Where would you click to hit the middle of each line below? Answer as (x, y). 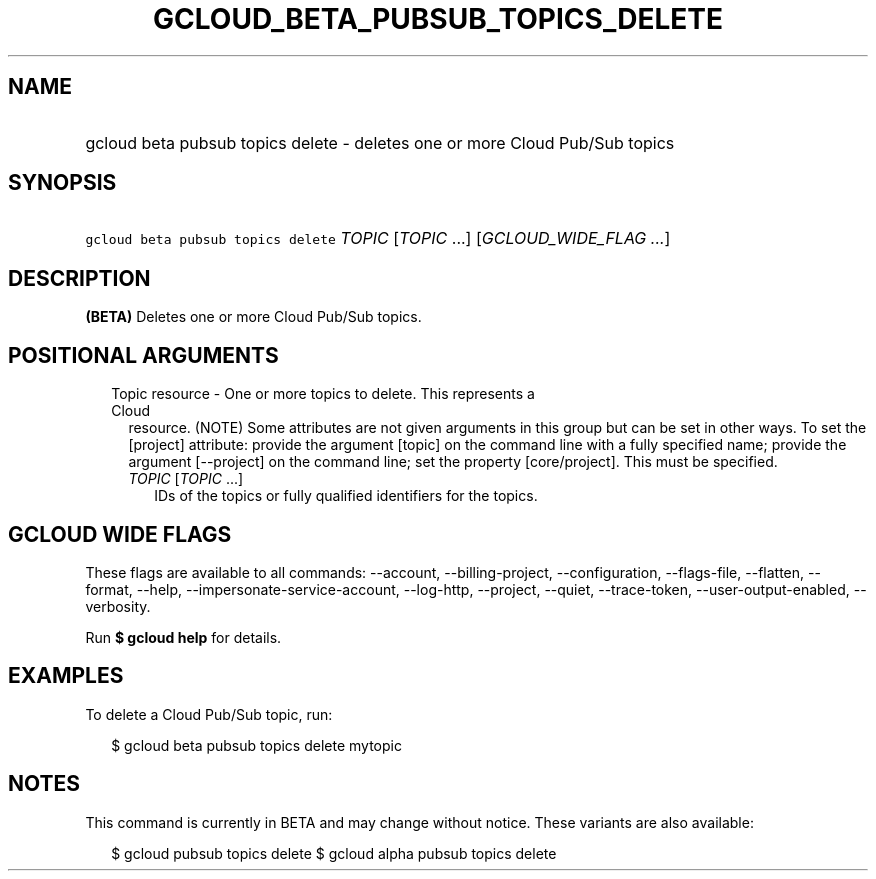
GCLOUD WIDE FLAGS (120, 534)
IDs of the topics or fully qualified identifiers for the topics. (346, 496)
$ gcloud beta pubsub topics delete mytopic (256, 745)
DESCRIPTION (79, 278)
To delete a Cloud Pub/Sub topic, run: (209, 714)
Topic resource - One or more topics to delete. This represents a (323, 394)
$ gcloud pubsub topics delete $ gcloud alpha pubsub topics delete (334, 853)
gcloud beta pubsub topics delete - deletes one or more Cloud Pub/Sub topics (380, 142)
